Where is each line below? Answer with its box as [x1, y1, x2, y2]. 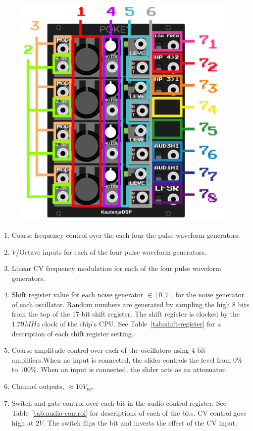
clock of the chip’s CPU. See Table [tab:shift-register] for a [42, 319, 221, 329]
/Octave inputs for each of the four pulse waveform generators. [15, 246, 206, 257]
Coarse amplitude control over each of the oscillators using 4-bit [11, 345, 206, 355]
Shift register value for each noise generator [11, 289, 144, 300]
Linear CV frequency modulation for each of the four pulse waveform [11, 263, 221, 273]
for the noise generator [175, 289, 244, 300]
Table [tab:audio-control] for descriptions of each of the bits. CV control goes [11, 408, 247, 418]
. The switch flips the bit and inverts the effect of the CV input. [43, 417, 238, 428]
